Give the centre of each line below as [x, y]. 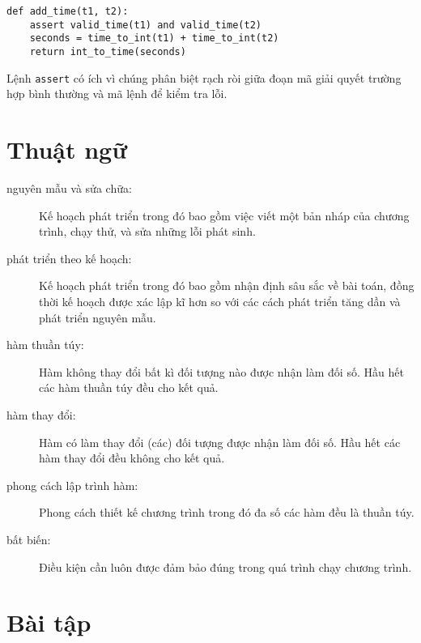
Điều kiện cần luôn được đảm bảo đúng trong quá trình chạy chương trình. [225, 566]
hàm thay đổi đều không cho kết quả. [132, 458]
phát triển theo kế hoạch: [69, 258]
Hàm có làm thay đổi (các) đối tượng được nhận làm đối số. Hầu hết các [220, 442]
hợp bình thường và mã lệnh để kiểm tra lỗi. [117, 94]
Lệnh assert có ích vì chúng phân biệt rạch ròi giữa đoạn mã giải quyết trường [204, 77]
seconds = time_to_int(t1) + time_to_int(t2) [154, 38]
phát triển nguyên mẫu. [98, 317]
